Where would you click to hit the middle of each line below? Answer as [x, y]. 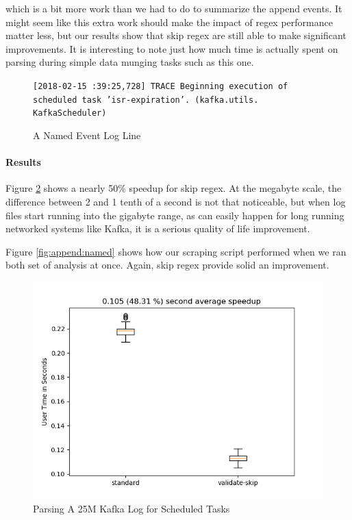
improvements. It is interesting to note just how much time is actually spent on [172, 48]
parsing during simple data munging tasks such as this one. [130, 62]
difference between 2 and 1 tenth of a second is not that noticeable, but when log [176, 201]
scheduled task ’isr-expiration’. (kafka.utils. [146, 100]
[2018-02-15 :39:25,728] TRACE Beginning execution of [161, 86]
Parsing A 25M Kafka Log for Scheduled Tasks [131, 509]
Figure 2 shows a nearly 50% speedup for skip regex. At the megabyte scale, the [174, 188]
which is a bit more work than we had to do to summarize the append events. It [174, 8]
